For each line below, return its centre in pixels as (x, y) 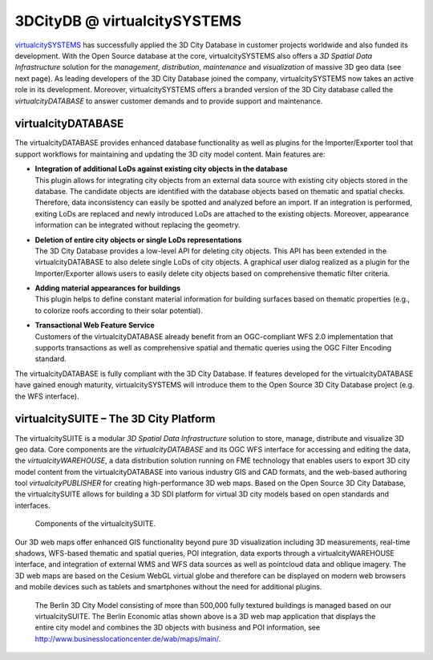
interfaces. (33, 505)
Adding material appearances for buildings (107, 288)
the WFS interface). (47, 396)
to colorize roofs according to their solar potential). (119, 310)
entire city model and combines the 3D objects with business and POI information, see (178, 628)
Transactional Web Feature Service (95, 326)
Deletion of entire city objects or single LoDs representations (138, 240)
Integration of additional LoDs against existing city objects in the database (161, 169)
